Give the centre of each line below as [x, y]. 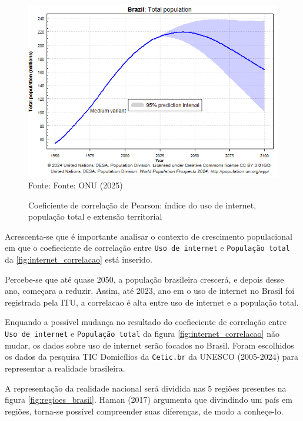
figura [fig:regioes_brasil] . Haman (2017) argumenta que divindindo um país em [149, 400]
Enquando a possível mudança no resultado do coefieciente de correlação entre [146, 322]
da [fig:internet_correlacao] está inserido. [79, 259]
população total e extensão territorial [95, 216]
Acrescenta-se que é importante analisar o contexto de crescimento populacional [149, 236]
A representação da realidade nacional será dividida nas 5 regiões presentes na [146, 388]
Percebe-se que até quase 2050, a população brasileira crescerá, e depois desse [144, 279]
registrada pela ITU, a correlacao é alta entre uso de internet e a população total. [152, 302]
